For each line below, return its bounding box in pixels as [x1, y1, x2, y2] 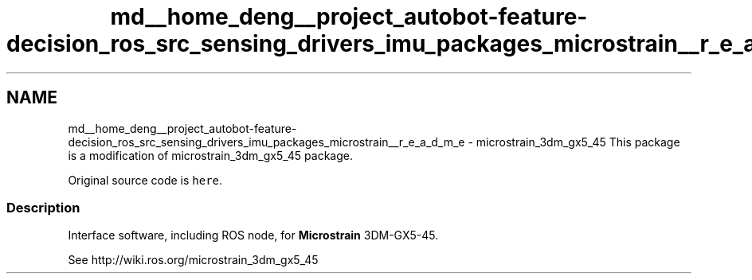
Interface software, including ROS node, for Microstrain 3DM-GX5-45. [68, 228, 439, 243]
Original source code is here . [68, 173, 223, 187]
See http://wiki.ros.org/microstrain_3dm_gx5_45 [68, 253, 319, 267]
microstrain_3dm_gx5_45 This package [476, 134, 680, 149]
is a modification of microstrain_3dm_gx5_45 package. [68, 148, 353, 162]
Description [6, 199, 80, 216]
